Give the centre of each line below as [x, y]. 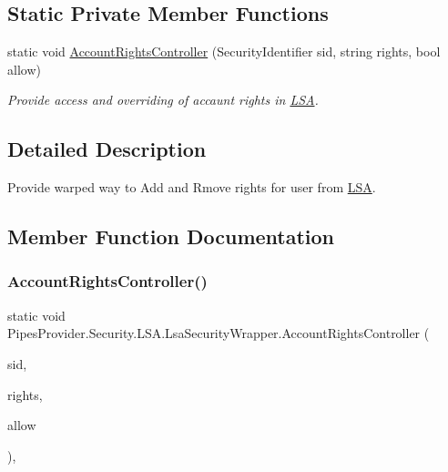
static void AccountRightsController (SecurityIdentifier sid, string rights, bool [224, 51]
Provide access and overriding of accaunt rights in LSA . [163, 100]
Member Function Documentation [171, 236]
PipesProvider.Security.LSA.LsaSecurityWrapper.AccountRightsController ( [219, 333]
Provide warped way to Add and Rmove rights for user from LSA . [192, 187]
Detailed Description [107, 149]
